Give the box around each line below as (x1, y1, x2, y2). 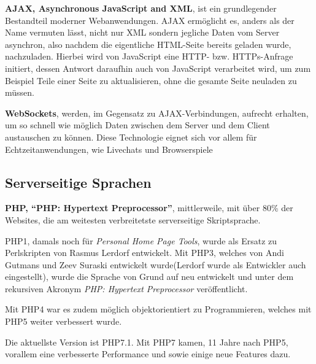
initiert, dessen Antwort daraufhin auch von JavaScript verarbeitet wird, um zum (5, 61, 311, 74)
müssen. (5, 86, 34, 99)
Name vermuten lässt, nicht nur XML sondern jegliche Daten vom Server (5, 26, 280, 39)
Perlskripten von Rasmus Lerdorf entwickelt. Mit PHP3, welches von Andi (5, 246, 284, 259)
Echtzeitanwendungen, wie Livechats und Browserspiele (5, 142, 213, 155)
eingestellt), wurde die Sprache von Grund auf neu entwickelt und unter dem (5, 270, 294, 283)
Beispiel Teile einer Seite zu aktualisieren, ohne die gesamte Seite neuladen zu (5, 74, 297, 87)
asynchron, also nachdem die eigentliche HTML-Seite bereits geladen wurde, (5, 37, 291, 50)
